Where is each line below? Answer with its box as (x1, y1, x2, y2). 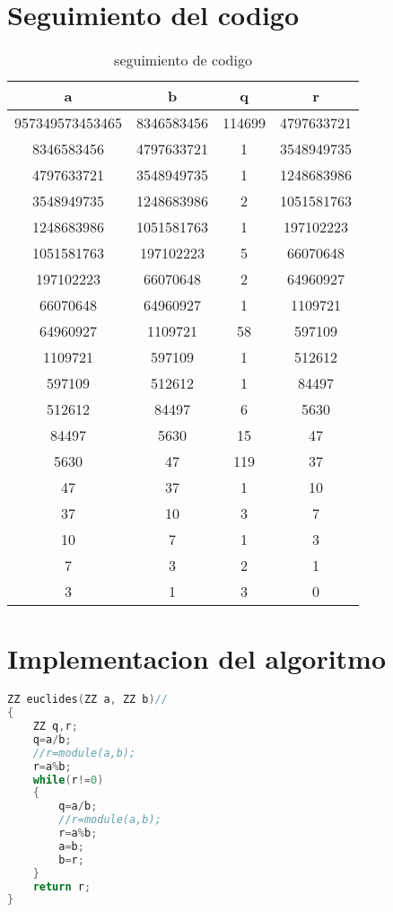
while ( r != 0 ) (32, 773, 104, 786)
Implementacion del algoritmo (7, 640, 387, 677)
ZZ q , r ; (32, 720, 78, 732)
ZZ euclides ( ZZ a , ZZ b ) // (7, 693, 169, 706)
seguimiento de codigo (114, 49, 252, 71)
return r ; (32, 880, 92, 893)
